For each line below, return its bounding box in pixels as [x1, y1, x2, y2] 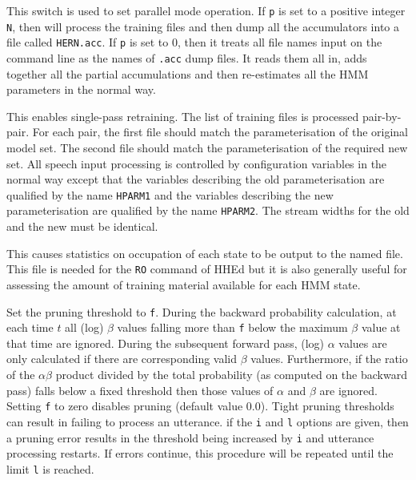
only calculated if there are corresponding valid [6, 350, 238, 367]
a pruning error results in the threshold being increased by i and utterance [6, 429, 374, 446]
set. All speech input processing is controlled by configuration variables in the [6, 155, 387, 171]
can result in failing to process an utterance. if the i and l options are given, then [6, 413, 409, 430]
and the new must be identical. [6, 218, 158, 235]
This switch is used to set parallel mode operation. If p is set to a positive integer [6, 2, 406, 18]
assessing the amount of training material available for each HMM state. [6, 276, 361, 292]
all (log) [65, 319, 104, 336]
